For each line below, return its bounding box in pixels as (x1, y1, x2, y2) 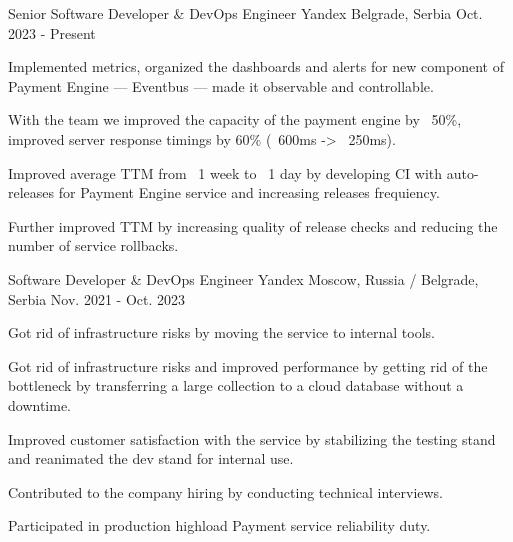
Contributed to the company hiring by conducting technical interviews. (8, 481, 444, 502)
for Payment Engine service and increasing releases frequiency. (58, 182, 440, 203)
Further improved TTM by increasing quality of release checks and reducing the (8, 215, 498, 236)
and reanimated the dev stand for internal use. (8, 448, 294, 469)
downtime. (8, 394, 71, 415)
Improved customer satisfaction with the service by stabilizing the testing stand (8, 428, 496, 449)
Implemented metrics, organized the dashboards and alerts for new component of (8, 56, 504, 77)
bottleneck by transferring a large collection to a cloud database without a (8, 375, 464, 396)
